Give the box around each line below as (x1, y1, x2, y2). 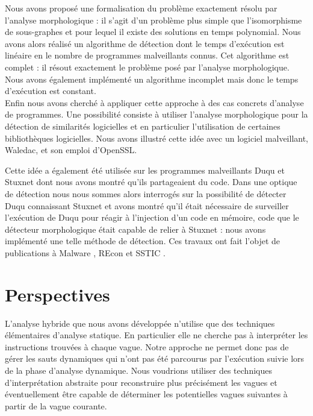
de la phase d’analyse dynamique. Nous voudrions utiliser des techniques (5, 364, 272, 376)
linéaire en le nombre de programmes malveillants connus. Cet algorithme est (5, 49, 290, 61)
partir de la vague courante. (5, 399, 107, 412)
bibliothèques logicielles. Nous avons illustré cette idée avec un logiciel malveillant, (5, 131, 308, 144)
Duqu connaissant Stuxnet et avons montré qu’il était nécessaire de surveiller (5, 199, 289, 212)
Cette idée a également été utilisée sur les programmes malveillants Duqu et (5, 163, 285, 176)
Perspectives (5, 282, 110, 306)
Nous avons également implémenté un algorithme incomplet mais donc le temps (5, 72, 299, 85)
